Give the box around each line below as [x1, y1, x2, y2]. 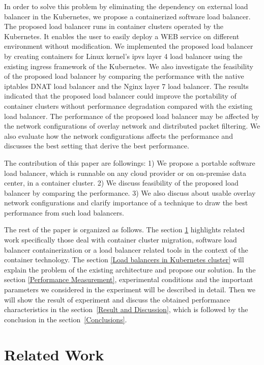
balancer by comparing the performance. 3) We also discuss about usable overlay [4, 187, 256, 198]
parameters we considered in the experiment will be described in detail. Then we [4, 284, 255, 295]
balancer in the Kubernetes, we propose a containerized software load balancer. [4, 11, 251, 21]
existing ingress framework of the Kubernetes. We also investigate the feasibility [4, 60, 253, 71]
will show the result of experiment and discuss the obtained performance [4, 294, 230, 305]
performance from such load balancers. [4, 207, 124, 218]
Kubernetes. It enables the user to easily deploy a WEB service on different [4, 31, 240, 41]
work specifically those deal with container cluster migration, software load [4, 234, 237, 245]
